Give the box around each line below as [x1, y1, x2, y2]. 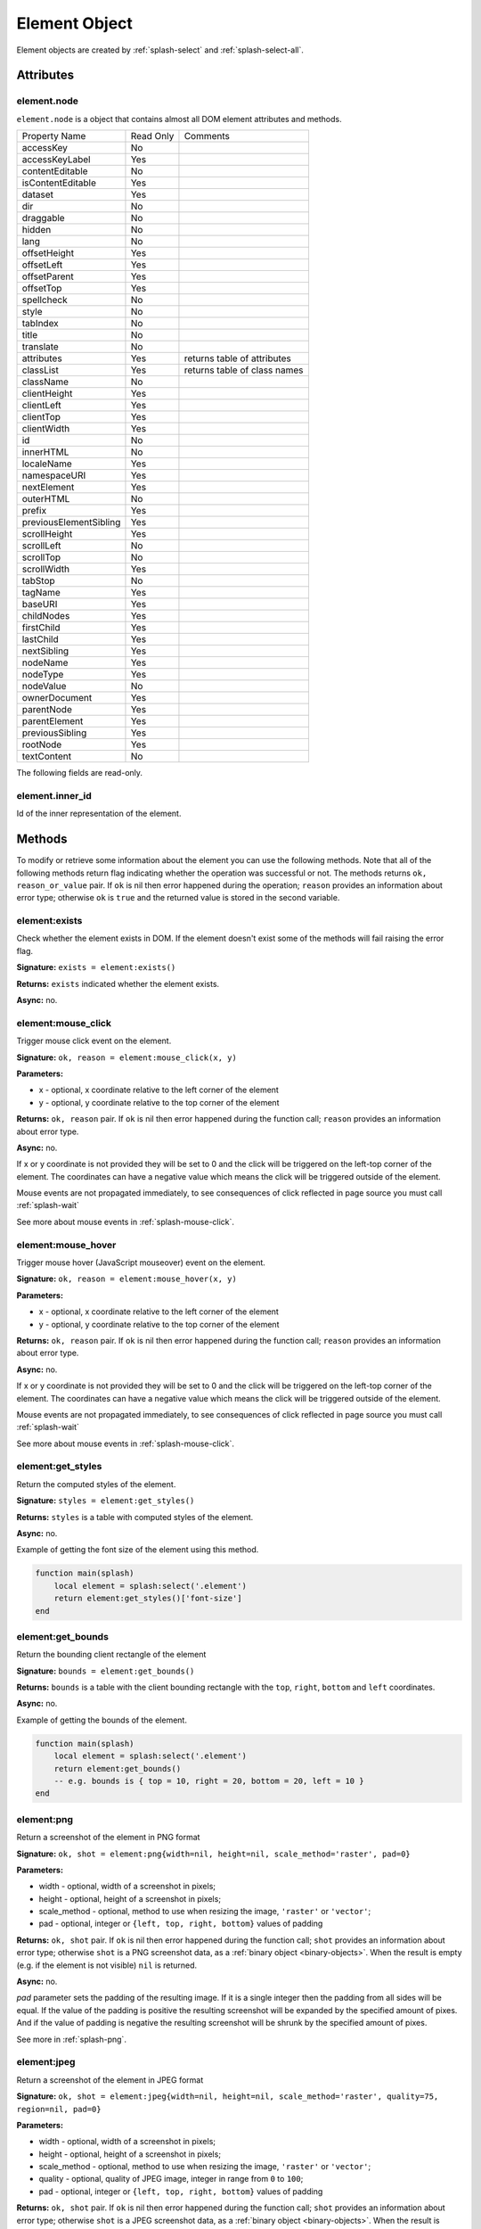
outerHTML [21, 493, 70, 506]
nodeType [21, 669, 64, 681]
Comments [183, 130, 231, 143]
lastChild [21, 633, 59, 646]
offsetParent [21, 270, 75, 283]
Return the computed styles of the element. [16, 1478, 176, 1489]
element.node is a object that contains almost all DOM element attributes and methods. [16, 113, 342, 124]
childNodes [21, 610, 70, 622]
